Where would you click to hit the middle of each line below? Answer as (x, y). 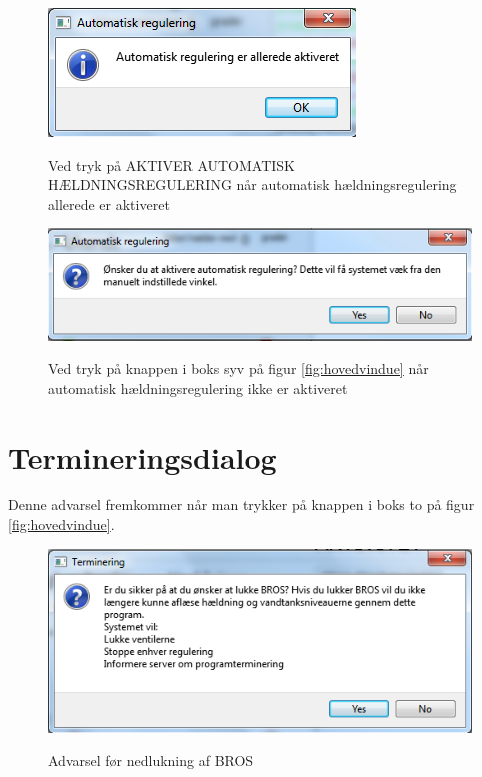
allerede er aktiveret (109, 203)
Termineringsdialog (142, 456)
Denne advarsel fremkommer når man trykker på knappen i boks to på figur (241, 504)
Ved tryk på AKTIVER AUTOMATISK (172, 164)
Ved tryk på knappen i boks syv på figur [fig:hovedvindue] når (238, 368)
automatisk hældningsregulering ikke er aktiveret (198, 387)
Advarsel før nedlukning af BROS (151, 760)
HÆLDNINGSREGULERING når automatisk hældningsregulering (252, 184)
